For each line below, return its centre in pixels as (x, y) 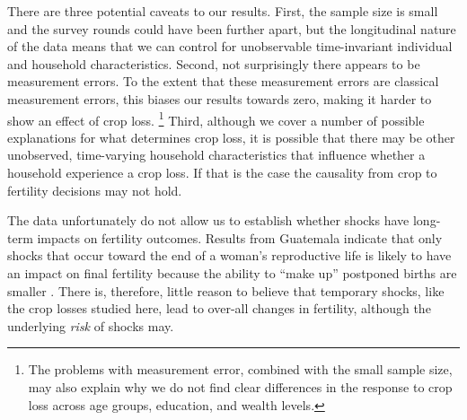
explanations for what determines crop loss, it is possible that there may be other (231, 137)
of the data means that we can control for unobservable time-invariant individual (230, 46)
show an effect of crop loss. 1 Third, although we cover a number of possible (216, 118)
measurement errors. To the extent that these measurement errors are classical (223, 81)
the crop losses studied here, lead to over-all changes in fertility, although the (219, 308)
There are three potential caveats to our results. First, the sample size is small (223, 11)
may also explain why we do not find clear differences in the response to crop (240, 386)
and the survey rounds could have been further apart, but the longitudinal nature (232, 28)
